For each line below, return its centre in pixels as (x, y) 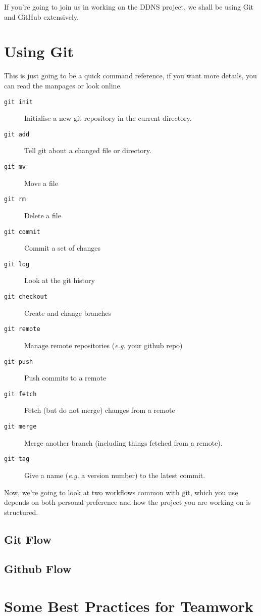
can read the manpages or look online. (63, 85)
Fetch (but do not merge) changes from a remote (100, 410)
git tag (17, 459)
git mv (15, 167)
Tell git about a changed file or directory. (88, 150)
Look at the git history (60, 280)
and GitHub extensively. (41, 16)
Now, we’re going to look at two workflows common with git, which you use (121, 492)
